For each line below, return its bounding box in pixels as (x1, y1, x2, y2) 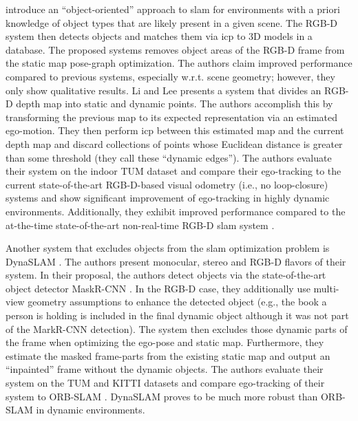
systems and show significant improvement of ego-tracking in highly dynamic (6, 191, 330, 205)
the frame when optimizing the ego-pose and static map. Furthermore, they (6, 335, 324, 349)
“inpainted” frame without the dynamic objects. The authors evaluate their (6, 362, 324, 376)
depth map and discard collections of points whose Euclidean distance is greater (6, 136, 343, 151)
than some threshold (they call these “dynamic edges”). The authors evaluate (6, 150, 332, 164)
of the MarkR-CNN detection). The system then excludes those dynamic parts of (6, 321, 348, 336)
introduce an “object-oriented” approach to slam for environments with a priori (6, 2, 340, 16)
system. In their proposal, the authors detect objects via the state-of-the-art (6, 268, 326, 282)
